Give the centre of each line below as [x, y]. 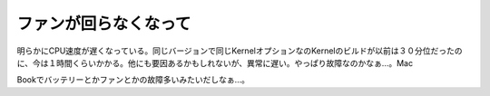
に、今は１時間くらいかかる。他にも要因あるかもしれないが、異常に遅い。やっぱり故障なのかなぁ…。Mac [215, 62]
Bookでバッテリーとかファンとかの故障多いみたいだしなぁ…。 [133, 80]
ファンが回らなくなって [104, 24]
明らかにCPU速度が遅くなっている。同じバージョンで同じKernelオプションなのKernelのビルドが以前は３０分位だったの [240, 51]
